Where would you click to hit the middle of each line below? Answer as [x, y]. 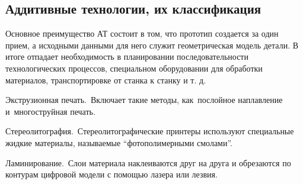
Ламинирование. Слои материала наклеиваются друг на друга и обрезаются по [148, 162]
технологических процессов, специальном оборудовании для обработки [134, 68]
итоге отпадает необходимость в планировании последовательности [127, 57]
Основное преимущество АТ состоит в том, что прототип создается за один [142, 33]
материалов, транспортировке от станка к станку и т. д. [106, 80]
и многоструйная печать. [50, 111]
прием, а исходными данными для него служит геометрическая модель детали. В [152, 45]
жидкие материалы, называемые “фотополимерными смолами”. [119, 142]
